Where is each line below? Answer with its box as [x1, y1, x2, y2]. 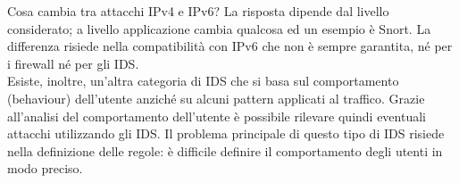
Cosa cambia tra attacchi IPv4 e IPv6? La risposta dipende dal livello [7, 2, 389, 20]
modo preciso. [7, 159, 83, 178]
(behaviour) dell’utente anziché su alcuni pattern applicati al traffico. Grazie [7, 88, 425, 107]
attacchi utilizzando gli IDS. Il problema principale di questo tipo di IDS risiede [7, 124, 445, 143]
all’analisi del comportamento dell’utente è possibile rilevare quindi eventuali [7, 106, 426, 125]
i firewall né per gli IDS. [7, 54, 139, 72]
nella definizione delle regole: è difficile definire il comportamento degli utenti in [7, 141, 443, 160]
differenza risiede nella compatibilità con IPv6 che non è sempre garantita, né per [7, 37, 453, 55]
